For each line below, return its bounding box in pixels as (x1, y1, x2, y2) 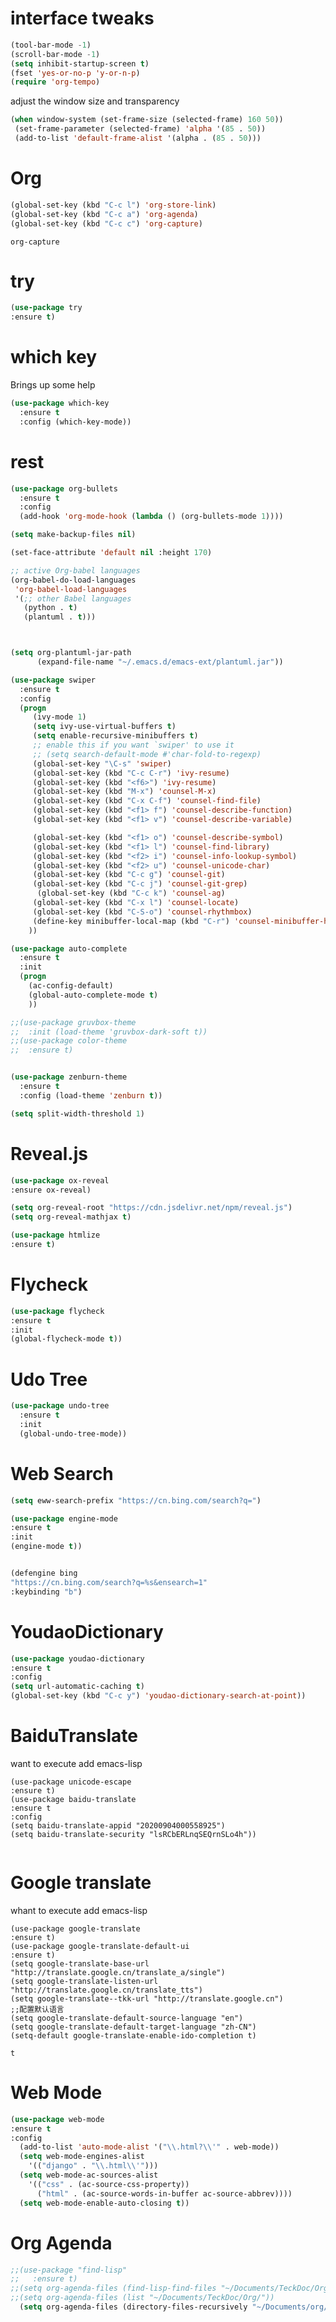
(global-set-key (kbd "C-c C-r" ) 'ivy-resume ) (32, 768, 230, 778)
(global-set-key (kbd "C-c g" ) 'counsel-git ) (32, 870, 226, 880)
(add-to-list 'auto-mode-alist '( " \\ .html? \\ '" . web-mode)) (19, 2142, 280, 2152)
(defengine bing (10, 1568, 78, 1579)
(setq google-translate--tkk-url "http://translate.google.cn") (10, 1993, 284, 2004)
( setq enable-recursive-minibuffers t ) (32, 731, 199, 741)
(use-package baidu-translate (10, 1794, 137, 1804)
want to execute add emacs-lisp (10, 1757, 143, 1769)
